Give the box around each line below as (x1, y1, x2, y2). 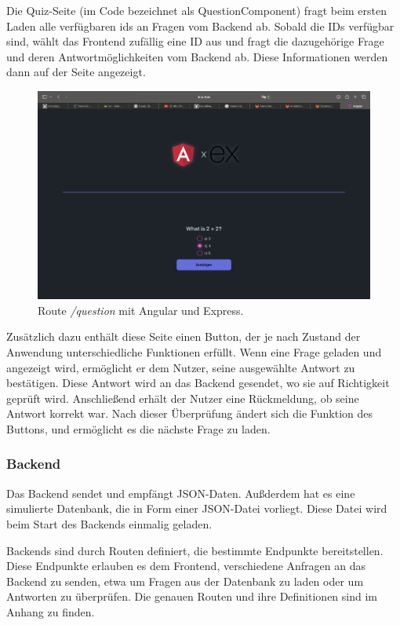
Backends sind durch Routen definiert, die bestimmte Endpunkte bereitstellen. (6, 542, 384, 558)
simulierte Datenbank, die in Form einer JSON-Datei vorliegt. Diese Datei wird (6, 500, 387, 517)
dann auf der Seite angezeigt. (6, 64, 146, 80)
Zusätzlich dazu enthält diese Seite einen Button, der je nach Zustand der (6, 328, 361, 345)
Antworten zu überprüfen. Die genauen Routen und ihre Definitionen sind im (6, 588, 377, 605)
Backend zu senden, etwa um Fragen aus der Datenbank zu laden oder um (6, 572, 364, 589)
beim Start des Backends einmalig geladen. (6, 515, 213, 532)
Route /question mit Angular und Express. (38, 302, 244, 318)
